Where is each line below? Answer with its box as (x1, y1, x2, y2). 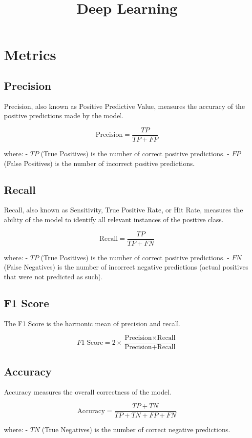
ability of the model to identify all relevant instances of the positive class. (4, 214, 224, 224)
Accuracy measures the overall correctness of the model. (4, 386, 171, 396)
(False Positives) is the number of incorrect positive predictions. (4, 158, 195, 168)
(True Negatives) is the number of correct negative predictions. (42, 424, 231, 435)
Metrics (4, 44, 57, 64)
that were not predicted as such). (4, 271, 103, 281)
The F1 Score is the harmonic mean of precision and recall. (4, 318, 181, 328)
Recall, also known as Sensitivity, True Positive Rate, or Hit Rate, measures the (4, 205, 243, 215)
